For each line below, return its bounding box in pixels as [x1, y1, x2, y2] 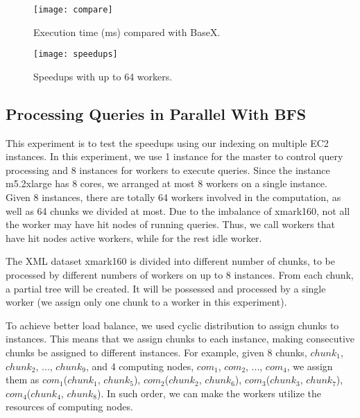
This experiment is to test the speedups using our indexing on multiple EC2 [6, 135, 329, 150]
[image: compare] [33, 5, 113, 15]
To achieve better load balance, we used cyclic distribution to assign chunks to [6, 317, 339, 332]
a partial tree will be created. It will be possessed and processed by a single [6, 281, 326, 295]
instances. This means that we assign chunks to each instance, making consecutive [6, 331, 355, 346]
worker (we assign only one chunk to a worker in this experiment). [6, 295, 287, 309]
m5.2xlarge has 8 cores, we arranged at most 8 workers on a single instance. [6, 176, 327, 191]
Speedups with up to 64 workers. [33, 69, 173, 83]
